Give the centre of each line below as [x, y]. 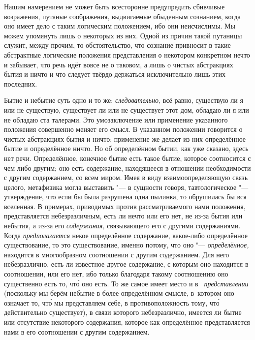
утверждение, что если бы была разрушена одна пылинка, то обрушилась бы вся [125, 197]
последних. [21, 83]
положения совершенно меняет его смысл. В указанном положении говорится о [123, 129]
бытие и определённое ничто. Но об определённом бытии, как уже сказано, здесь [126, 148]
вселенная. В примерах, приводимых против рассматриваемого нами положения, [125, 206]
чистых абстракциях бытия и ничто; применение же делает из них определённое [125, 139]
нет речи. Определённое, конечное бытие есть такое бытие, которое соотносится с [127, 158]
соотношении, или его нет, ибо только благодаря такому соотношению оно [116, 274]
